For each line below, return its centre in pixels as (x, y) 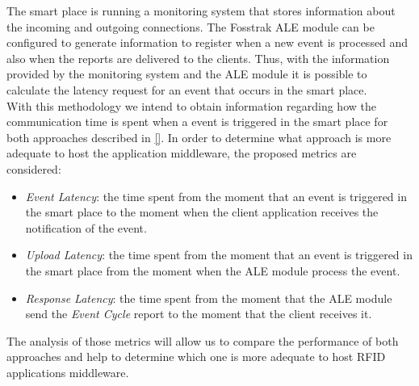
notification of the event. (86, 227)
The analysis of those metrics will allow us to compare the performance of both (203, 340)
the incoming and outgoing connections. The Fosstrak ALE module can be (191, 26)
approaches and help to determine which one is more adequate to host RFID (196, 357)
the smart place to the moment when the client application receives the (202, 212)
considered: (34, 168)
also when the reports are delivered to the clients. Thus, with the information (198, 58)
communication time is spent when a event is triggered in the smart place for (197, 122)
